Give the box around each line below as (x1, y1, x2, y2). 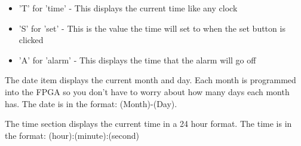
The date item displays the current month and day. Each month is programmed (5, 74, 296, 86)
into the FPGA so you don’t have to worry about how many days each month (5, 85, 290, 98)
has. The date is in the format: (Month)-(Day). (5, 97, 177, 109)
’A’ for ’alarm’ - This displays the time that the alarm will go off (19, 53, 256, 66)
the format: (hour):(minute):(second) (5, 129, 139, 141)
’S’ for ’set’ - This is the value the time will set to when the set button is (19, 22, 285, 34)
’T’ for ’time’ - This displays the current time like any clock (19, 2, 238, 14)
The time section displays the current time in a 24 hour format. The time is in (5, 117, 292, 130)
